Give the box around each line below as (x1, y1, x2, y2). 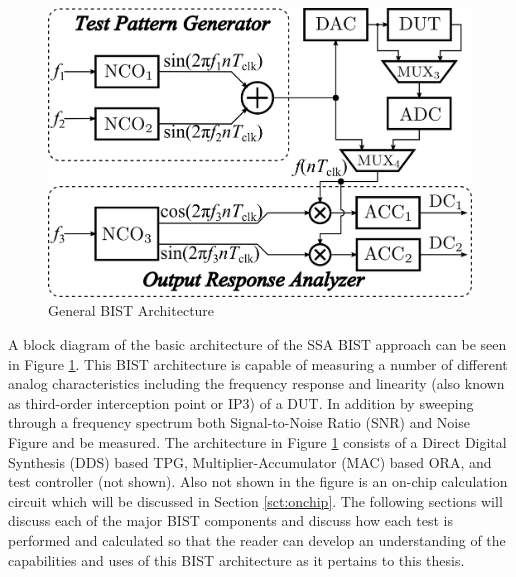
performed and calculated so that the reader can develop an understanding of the (8, 530, 506, 550)
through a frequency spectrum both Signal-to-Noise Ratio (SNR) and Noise (8, 412, 470, 433)
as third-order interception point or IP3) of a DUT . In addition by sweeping (8, 392, 474, 413)
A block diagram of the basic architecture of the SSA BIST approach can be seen (8, 334, 507, 355)
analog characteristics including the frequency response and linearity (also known (8, 373, 505, 394)
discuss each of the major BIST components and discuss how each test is (8, 510, 453, 531)
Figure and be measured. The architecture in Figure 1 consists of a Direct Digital (8, 432, 507, 453)
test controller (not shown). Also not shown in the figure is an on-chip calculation (8, 471, 508, 492)
